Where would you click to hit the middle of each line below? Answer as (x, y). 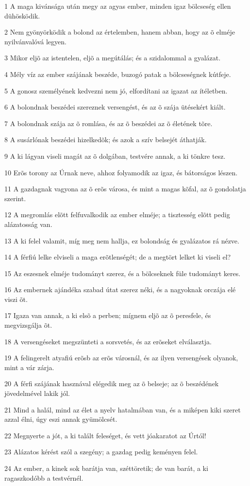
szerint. (15, 198)
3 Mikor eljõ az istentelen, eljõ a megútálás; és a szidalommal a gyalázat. (113, 58)
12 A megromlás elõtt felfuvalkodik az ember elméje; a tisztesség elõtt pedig (117, 215)
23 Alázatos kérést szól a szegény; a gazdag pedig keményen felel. (101, 452)
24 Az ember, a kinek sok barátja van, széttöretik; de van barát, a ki (106, 468)
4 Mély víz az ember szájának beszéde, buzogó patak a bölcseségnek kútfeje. (118, 74)
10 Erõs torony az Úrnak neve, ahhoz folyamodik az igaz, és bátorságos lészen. (121, 172)
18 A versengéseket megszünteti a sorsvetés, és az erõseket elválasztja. (108, 341)
